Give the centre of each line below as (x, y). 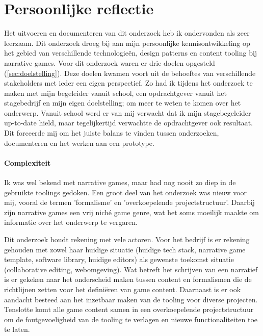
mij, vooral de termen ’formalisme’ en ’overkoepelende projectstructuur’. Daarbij (129, 202)
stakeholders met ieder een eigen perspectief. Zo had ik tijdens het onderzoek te (128, 83)
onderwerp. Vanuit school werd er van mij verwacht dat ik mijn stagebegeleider (128, 112)
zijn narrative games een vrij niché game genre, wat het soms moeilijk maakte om (132, 212)
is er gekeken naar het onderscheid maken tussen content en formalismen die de (128, 279)
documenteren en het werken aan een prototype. (79, 143)
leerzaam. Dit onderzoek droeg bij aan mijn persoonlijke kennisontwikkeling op (127, 43)
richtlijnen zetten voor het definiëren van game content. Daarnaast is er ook (123, 289)
